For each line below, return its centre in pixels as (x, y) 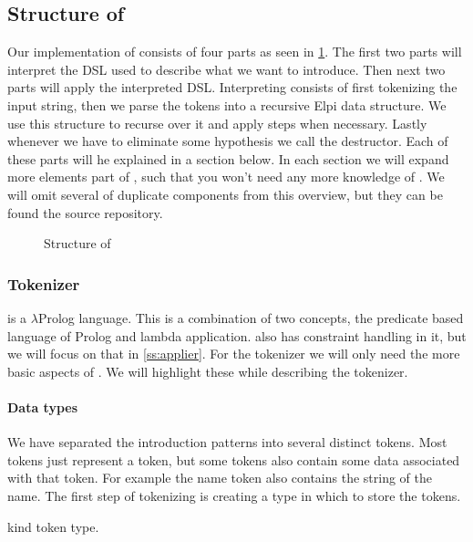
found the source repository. (85, 212)
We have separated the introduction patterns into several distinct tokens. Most (227, 442)
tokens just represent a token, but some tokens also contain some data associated (234, 459)
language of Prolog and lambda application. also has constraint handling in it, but (237, 335)
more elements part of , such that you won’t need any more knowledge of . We (226, 177)
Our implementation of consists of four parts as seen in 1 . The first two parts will (235, 52)
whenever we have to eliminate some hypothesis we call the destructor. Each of (228, 141)
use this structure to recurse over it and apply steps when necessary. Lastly (217, 123)
